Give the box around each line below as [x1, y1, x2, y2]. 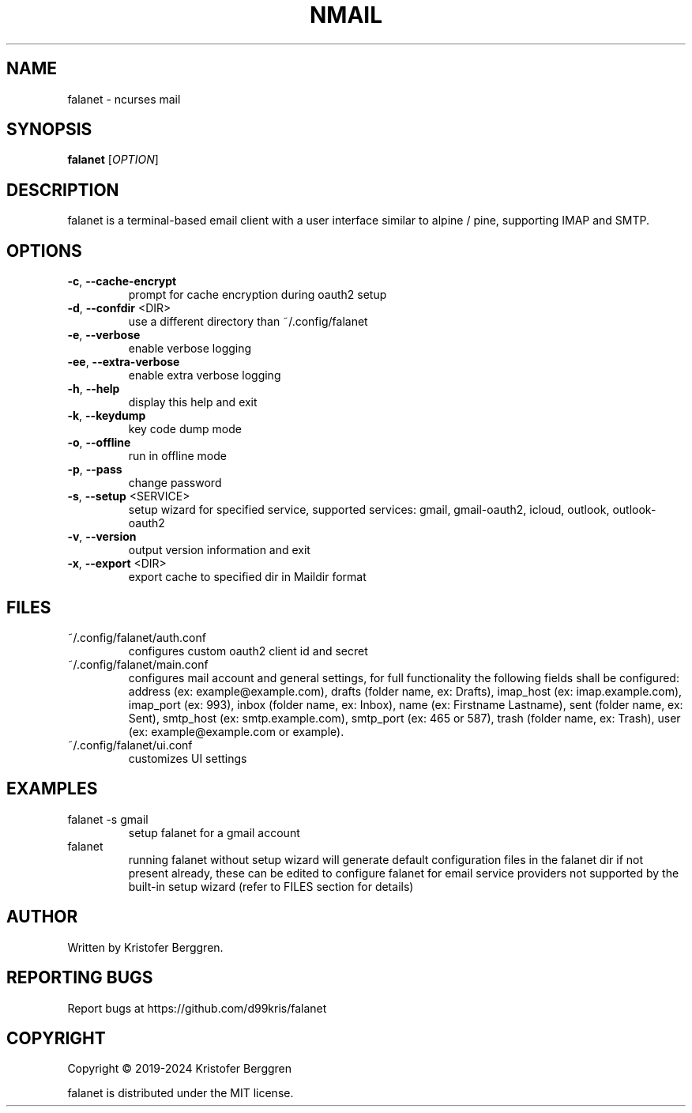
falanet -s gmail [67, 812, 149, 826]
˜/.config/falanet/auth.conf [67, 630, 206, 644]
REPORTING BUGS [6, 968, 153, 988]
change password [128, 476, 222, 490]
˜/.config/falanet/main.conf [67, 657, 209, 671]
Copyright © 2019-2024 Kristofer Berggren [67, 1062, 292, 1076]
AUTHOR [6, 907, 78, 927]
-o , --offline [67, 436, 131, 450]
